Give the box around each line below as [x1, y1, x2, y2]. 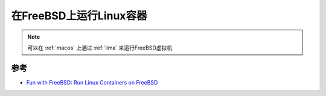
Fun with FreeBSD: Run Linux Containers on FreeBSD [26, 78, 158, 86]
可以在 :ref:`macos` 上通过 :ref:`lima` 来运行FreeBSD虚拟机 [27, 44, 172, 51]
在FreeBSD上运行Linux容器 [11, 9, 147, 22]
